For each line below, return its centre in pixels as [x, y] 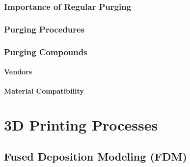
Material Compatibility [44, 91]
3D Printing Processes [81, 125]
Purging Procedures [44, 29]
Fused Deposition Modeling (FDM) [95, 156]
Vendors [18, 72]
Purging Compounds [46, 51]
